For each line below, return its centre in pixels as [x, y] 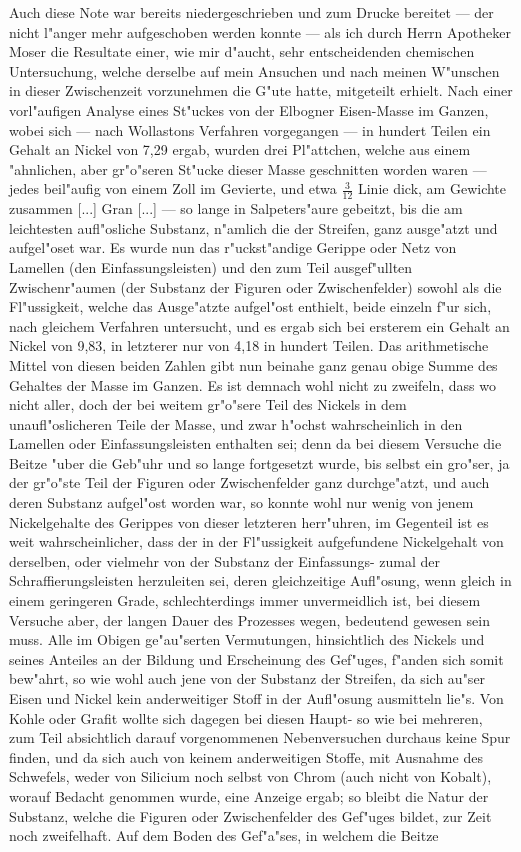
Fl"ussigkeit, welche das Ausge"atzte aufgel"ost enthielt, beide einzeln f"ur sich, [250, 306]
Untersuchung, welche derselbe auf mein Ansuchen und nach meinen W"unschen [254, 70]
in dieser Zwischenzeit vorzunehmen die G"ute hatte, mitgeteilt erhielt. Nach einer [261, 90]
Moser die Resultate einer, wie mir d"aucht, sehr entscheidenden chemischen [242, 51]
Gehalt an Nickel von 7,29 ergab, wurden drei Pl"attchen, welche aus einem [240, 149]
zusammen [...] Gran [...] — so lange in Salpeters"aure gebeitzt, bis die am [236, 208]
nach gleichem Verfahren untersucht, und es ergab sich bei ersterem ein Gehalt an [259, 325]
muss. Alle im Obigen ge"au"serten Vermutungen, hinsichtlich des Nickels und [247, 639]
